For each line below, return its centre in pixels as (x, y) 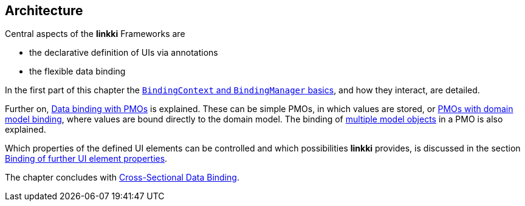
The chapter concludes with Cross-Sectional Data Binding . (122, 178)
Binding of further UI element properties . (86, 159)
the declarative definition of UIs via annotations (124, 53)
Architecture (44, 11)
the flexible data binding (77, 71)
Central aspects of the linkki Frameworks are (95, 34)
